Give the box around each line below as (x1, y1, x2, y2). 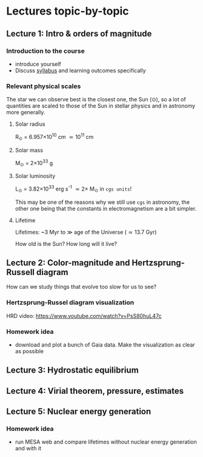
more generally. (6, 109, 45, 116)
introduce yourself (15, 60, 62, 67)
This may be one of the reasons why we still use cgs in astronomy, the (15, 198, 190, 206)
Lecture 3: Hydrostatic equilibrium (6, 365, 139, 376)
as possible (15, 347, 44, 354)
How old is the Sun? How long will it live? (15, 240, 118, 247)
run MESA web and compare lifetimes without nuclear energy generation (15, 438, 197, 445)
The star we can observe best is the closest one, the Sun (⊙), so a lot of (6, 96, 186, 103)
